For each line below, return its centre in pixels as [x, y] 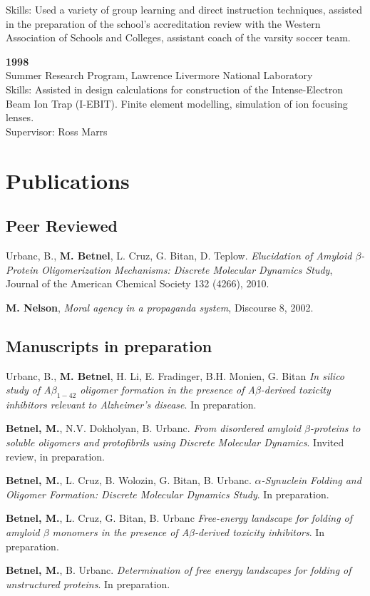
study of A [29, 390]
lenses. [20, 117]
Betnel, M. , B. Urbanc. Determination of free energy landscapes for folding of [179, 570]
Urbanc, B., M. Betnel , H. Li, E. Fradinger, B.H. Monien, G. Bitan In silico [175, 375]
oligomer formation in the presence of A [168, 390]
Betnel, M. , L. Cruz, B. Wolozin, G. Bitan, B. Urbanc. [129, 480]
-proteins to [335, 428]
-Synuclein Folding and [311, 480]
